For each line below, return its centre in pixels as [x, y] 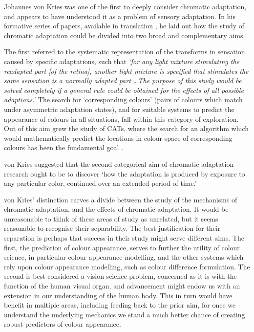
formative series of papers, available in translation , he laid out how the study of [124, 26]
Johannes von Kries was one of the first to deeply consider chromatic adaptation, [125, 6]
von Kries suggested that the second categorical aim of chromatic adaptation [119, 164]
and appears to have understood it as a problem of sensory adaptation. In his [120, 16]
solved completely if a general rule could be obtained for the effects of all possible [124, 90]
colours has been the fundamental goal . [64, 147]
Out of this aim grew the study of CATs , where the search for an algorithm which [127, 128]
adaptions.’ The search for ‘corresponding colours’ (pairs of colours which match [123, 100]
